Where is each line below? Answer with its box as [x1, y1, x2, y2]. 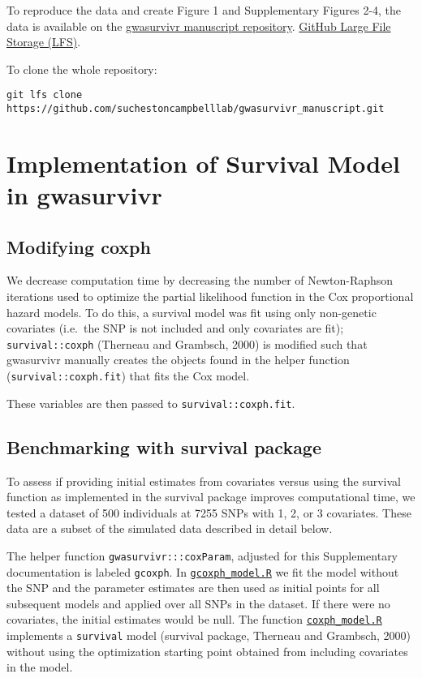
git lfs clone [6, 89, 83, 101]
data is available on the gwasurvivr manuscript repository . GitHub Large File [6, 17, 391, 34]
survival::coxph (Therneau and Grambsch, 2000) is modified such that [6, 335, 368, 352]
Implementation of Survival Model [6, 146, 400, 179]
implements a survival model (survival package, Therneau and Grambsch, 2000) [6, 627, 411, 644]
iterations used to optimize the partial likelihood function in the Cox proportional [6, 288, 414, 305]
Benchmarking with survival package [6, 434, 322, 459]
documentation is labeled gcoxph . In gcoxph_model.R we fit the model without [6, 563, 399, 580]
